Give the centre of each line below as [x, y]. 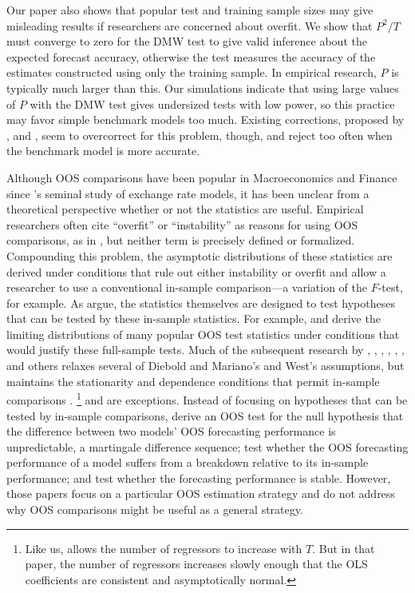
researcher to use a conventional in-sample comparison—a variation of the [187, 287]
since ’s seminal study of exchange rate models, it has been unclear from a [188, 193]
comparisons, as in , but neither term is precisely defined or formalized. [181, 240]
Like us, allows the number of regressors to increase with [164, 548]
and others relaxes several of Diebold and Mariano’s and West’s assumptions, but [206, 366]
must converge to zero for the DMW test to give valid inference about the [187, 41]
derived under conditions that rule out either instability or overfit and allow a [196, 271]
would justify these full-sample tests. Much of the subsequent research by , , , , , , [206, 350]
